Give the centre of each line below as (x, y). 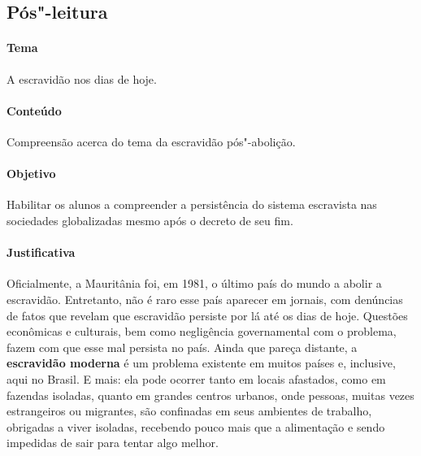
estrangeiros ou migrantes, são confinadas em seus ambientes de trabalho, (189, 411)
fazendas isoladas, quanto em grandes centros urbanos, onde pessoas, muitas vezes (210, 395)
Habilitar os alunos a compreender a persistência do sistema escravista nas (192, 204)
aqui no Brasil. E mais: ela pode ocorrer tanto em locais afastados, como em (196, 378)
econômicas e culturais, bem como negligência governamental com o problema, (202, 331)
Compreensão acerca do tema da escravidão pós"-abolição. (151, 141)
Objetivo (31, 174)
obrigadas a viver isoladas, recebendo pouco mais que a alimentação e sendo (196, 426)
